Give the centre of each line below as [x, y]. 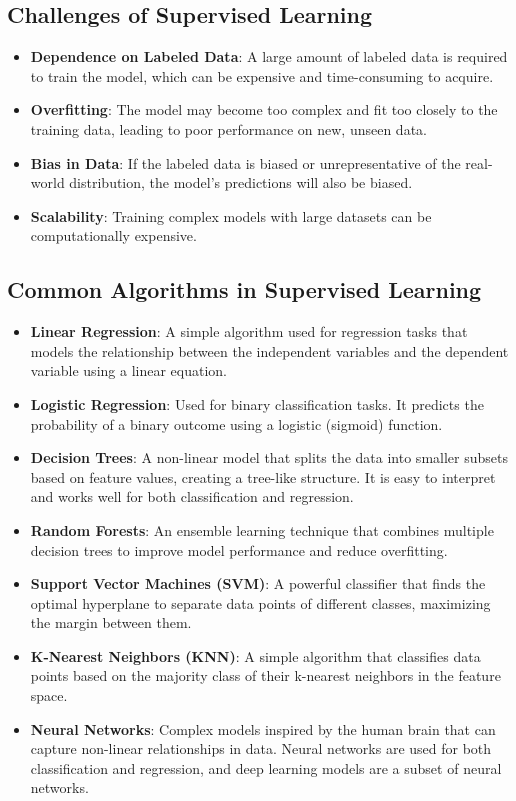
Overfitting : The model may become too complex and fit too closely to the [264, 109]
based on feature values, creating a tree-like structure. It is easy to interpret [263, 476]
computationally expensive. [113, 235]
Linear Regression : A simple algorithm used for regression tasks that [249, 331]
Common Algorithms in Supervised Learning [244, 289]
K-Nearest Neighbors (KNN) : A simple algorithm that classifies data [255, 655]
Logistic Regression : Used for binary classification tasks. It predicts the [257, 403]
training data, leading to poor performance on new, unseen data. [228, 128]
